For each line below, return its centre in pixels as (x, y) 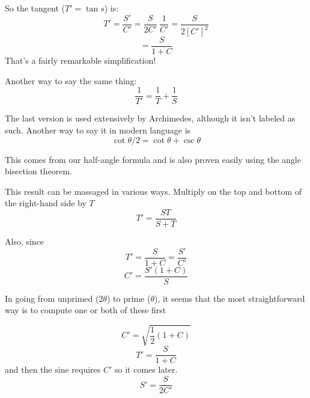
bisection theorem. (39, 171)
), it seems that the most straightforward (229, 298)
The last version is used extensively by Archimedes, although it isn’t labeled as (150, 118)
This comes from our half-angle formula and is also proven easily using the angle (153, 159)
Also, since (25, 241)
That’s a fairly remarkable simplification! (81, 60)
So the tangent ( (35, 8)
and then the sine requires (53, 369)
